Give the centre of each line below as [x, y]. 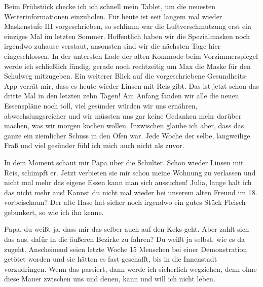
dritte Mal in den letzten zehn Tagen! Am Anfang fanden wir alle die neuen [122, 96]
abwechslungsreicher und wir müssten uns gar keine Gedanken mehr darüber [123, 115]
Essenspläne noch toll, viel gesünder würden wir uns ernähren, [101, 105]
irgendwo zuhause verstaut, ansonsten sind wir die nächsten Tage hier [112, 46]
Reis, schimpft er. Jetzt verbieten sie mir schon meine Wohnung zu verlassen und [130, 172]
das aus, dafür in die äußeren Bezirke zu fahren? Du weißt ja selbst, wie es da [124, 239]
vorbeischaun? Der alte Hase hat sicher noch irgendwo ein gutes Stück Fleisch [125, 202]
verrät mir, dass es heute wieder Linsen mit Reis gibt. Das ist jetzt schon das [139, 85]
